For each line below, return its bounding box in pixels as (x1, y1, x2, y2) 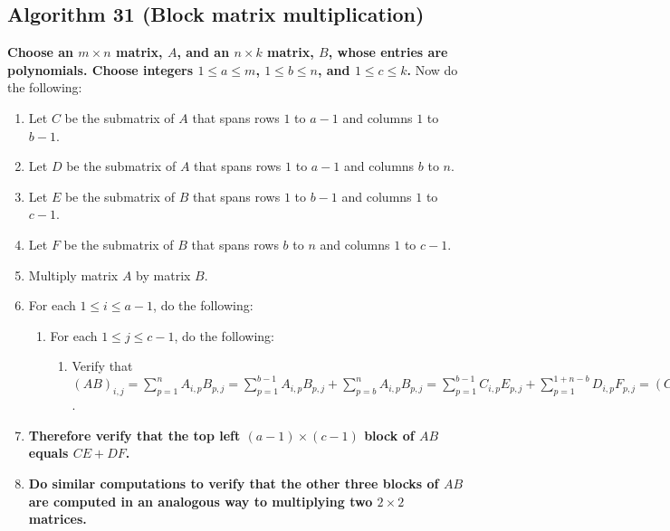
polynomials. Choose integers (7, 60, 194, 79)
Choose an (7, 43, 73, 62)
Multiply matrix (28, 265, 119, 284)
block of (364, 425, 415, 444)
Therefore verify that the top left (28, 425, 241, 444)
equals (28, 443, 69, 462)
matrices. (28, 509, 87, 528)
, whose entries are (328, 43, 448, 62)
